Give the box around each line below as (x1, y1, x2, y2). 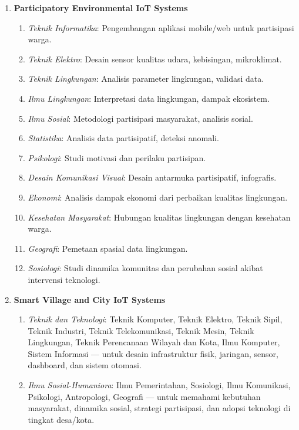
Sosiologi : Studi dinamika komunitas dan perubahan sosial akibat (28, 262, 263, 274)
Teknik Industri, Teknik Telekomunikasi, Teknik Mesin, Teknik (28, 324, 254, 336)
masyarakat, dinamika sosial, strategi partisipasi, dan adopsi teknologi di (28, 402, 291, 414)
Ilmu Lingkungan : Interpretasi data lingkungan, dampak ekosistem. (28, 92, 270, 104)
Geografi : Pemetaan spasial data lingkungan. (28, 242, 188, 254)
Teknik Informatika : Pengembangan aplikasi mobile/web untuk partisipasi (28, 21, 294, 34)
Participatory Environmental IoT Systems (14, 2, 188, 14)
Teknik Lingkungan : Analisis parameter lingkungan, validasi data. (28, 72, 264, 85)
